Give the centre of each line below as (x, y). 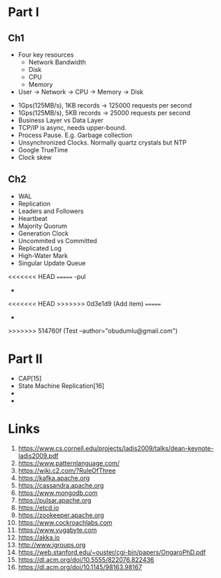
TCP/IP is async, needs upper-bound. (72, 128)
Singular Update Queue (52, 263)
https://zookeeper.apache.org (61, 515)
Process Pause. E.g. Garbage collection (75, 135)
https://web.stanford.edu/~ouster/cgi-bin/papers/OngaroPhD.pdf (112, 552)
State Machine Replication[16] (61, 386)
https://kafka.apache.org (54, 478)
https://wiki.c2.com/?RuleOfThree (67, 470)
